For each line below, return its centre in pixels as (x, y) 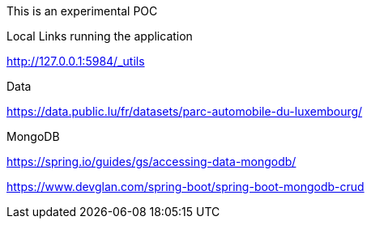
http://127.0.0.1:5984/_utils (76, 61)
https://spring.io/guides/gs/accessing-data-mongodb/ (151, 161)
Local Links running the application (100, 36)
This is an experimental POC (82, 11)
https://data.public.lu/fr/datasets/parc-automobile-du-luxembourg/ (185, 111)
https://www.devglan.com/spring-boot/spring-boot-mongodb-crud (185, 187)
